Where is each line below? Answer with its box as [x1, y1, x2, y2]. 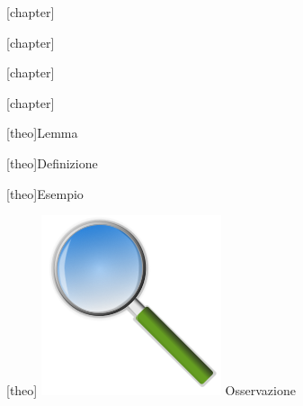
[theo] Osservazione [6, 381, 296, 400]
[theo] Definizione [6, 153, 98, 172]
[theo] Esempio [6, 184, 84, 203]
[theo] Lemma [6, 123, 78, 142]
